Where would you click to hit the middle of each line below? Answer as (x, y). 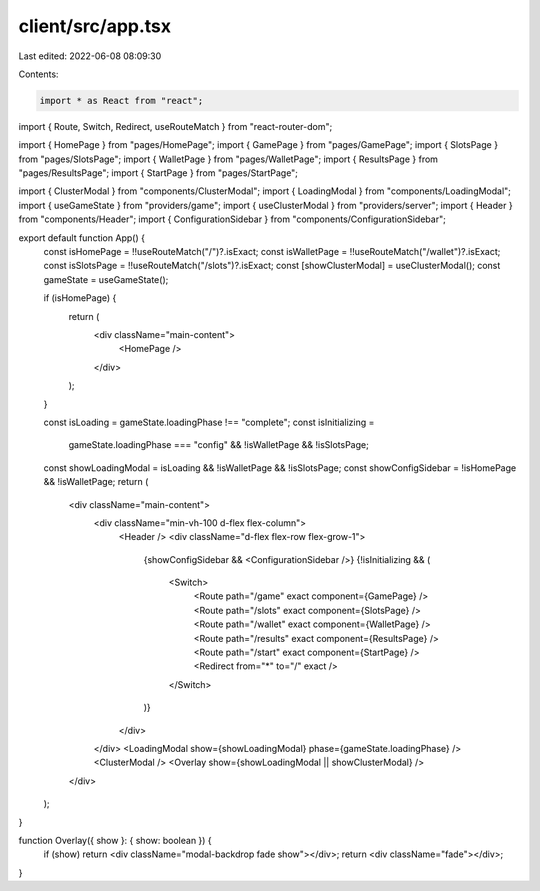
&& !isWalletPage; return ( (96, 482)
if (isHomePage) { (80, 298)
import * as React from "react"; (121, 100)
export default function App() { (81, 237)
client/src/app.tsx (95, 26)
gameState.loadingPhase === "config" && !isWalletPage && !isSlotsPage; (218, 445)
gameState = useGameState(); (106, 279)
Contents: (38, 74)
